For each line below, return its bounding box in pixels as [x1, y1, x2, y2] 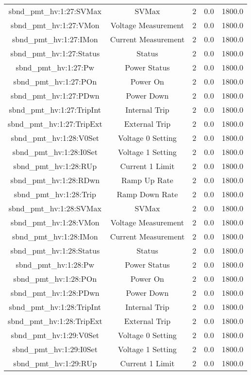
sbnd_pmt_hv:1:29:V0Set [11, 329, 100, 341]
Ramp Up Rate [121, 174, 173, 186]
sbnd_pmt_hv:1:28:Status [10, 245, 100, 256]
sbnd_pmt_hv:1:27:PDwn [10, 90, 100, 101]
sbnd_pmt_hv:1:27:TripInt [9, 104, 101, 115]
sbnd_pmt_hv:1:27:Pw [16, 62, 95, 73]
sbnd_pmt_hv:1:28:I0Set [12, 146, 98, 157]
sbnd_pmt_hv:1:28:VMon [10, 217, 100, 228]
